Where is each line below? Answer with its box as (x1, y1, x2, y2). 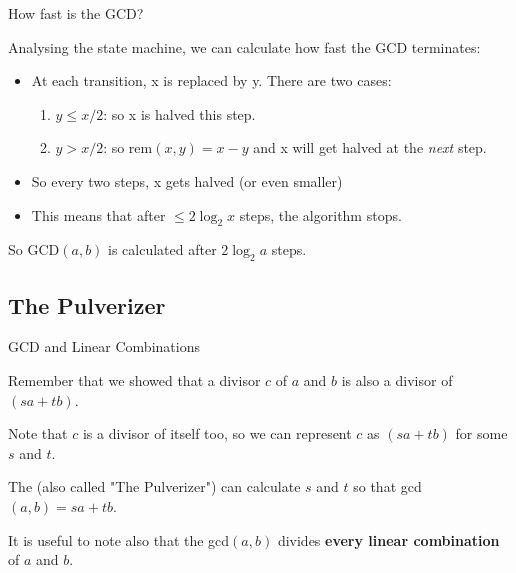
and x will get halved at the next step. (253, 137, 487, 158)
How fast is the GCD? (8, 3, 144, 23)
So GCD (8, 239, 60, 260)
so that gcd (353, 476, 422, 497)
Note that (8, 423, 68, 444)
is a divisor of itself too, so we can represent (82, 423, 352, 444)
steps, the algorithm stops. (239, 204, 402, 225)
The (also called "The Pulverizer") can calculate (8, 476, 301, 497)
